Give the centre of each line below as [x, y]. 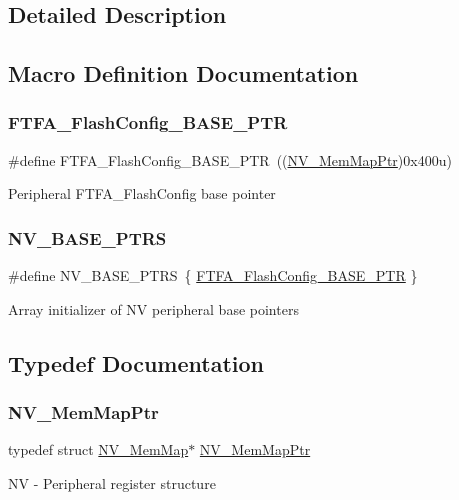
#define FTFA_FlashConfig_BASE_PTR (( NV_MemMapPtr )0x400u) [230, 159]
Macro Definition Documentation [183, 73]
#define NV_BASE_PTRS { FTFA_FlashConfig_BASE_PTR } [213, 275]
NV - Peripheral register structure [112, 482]
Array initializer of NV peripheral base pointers [153, 308]
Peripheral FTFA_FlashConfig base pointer [142, 193]
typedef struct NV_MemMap [98, 449]
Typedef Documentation [136, 362]
